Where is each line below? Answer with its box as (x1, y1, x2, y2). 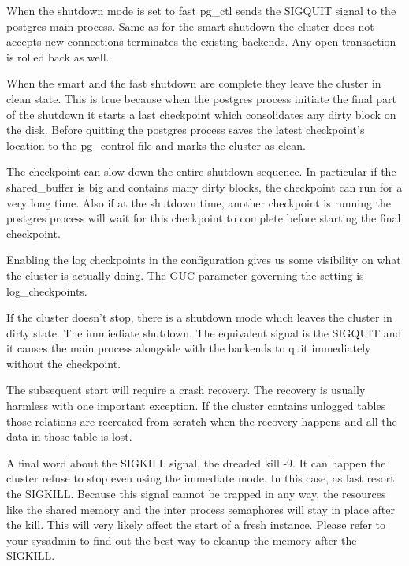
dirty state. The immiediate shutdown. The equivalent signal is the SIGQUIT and (6, 324, 402, 341)
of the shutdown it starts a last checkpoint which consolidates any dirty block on (6, 106, 396, 122)
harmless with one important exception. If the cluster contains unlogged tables (6, 397, 386, 414)
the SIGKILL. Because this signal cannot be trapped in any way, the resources (6, 486, 386, 502)
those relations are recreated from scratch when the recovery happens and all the (6, 412, 397, 429)
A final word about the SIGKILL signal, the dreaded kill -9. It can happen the (6, 454, 386, 471)
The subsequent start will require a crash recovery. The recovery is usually (6, 382, 366, 398)
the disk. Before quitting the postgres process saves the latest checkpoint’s (6, 121, 365, 138)
